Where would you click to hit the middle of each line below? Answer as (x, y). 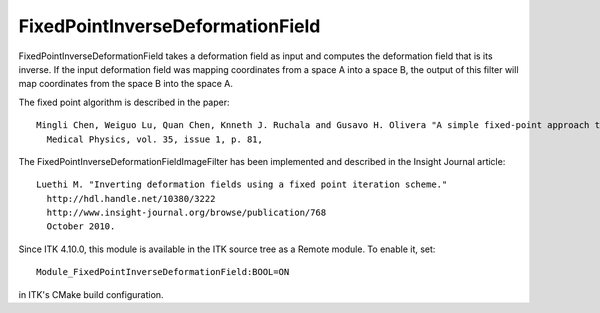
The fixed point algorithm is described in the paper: (124, 102)
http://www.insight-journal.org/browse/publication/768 (186, 213)
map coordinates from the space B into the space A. (126, 84)
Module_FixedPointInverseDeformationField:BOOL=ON (163, 272)
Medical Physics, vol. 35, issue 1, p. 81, (155, 139)
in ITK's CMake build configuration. (91, 294)
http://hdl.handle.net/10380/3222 (131, 198)
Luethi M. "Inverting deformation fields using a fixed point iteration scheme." (242, 184)
